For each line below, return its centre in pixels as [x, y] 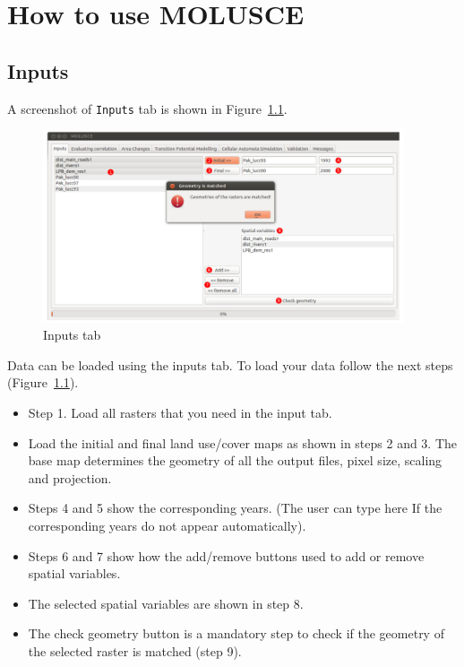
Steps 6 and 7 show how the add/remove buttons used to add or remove [226, 555]
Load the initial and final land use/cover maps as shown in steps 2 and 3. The [243, 442]
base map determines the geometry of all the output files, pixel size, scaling [235, 460]
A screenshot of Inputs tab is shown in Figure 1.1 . [147, 108]
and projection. [70, 477]
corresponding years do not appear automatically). [167, 525]
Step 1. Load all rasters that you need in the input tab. [180, 412]
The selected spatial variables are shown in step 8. [166, 603]
